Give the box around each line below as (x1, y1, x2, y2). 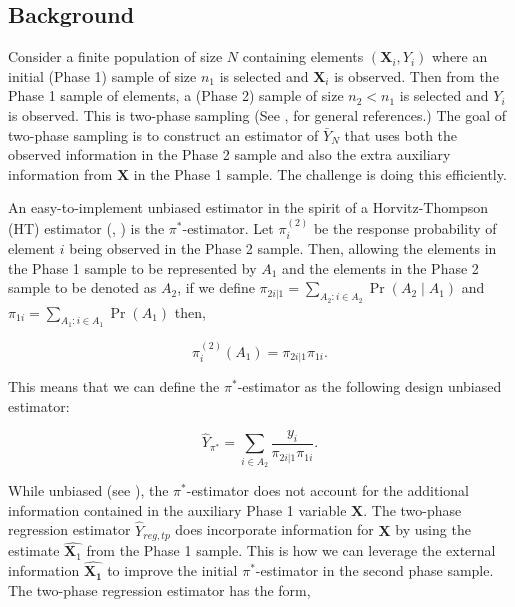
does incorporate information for (175, 519, 374, 540)
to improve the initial (107, 560, 238, 581)
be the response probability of (313, 217, 497, 238)
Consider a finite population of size (8, 46, 223, 67)
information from (8, 163, 113, 184)
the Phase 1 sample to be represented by (8, 257, 257, 278)
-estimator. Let (182, 217, 274, 238)
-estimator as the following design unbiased (237, 376, 502, 397)
